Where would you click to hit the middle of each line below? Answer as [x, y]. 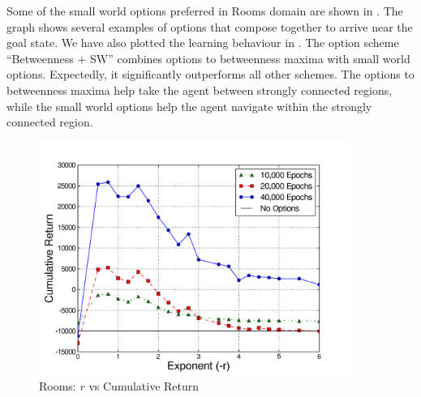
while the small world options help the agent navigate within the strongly [189, 106]
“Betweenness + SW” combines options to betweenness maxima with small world [208, 58]
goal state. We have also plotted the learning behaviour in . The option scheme [203, 43]
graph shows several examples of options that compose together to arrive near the [210, 26]
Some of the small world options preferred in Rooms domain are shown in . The [205, 11]
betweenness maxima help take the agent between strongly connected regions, [200, 90]
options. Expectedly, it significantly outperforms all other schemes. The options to [210, 74]
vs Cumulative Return [144, 386]
